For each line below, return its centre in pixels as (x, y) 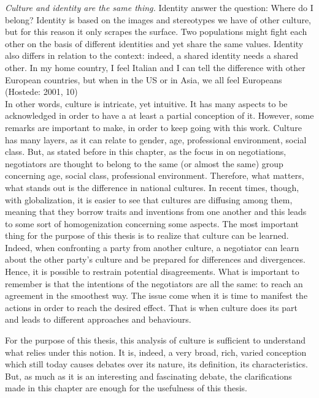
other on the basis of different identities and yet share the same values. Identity (154, 43)
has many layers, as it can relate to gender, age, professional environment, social (156, 139)
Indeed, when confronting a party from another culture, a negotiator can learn (152, 247)
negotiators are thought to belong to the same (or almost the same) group (144, 163)
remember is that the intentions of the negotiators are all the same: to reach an (154, 283)
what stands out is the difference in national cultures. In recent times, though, (152, 187)
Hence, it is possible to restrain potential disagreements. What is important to (152, 272)
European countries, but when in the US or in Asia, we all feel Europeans (144, 79)
